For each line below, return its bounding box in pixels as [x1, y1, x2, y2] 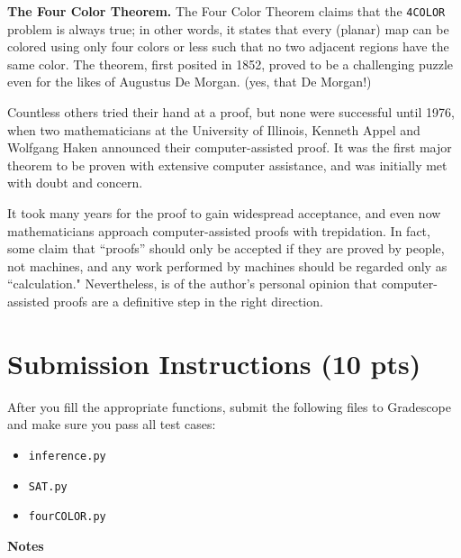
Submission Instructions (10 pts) [7, 344, 421, 381]
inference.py [28, 449, 106, 462]
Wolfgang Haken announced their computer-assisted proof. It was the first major [7, 138, 452, 157]
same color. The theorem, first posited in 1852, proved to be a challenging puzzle [7, 54, 454, 73]
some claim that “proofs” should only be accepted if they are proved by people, [7, 239, 445, 258]
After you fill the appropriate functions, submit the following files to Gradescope [7, 397, 451, 416]
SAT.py [28, 480, 68, 493]
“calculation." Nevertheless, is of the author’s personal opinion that [7, 274, 377, 293]
